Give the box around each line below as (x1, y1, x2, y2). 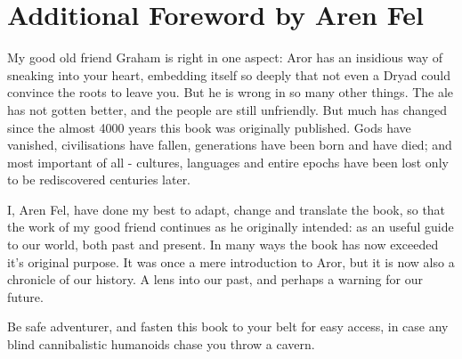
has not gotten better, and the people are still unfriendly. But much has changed (7, 100, 448, 118)
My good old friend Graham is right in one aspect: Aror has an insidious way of (7, 48, 443, 67)
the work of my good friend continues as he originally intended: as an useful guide (7, 217, 454, 236)
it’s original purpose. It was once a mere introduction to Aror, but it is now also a (7, 252, 455, 271)
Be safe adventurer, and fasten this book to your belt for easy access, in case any (7, 317, 449, 336)
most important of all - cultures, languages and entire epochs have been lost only (7, 152, 449, 171)
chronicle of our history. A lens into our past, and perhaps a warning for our (7, 270, 423, 289)
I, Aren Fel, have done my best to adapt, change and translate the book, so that (7, 200, 446, 218)
